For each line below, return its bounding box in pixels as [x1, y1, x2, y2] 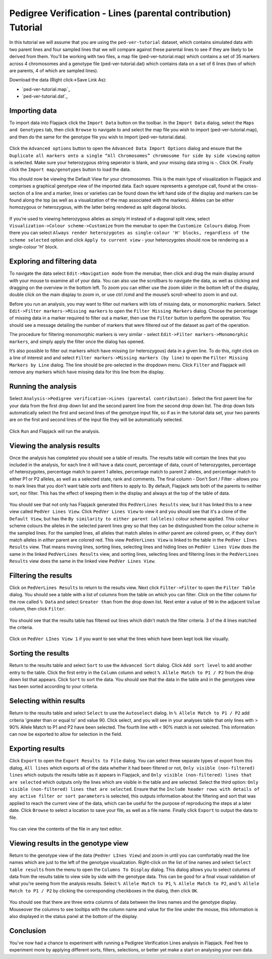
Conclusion [9, 926, 46, 935]
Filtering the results [9, 571, 73, 580]
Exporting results [9, 744, 65, 753]
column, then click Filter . [9, 606, 66, 612]
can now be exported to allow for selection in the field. [9, 731, 123, 737]
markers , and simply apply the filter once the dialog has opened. [9, 339, 145, 345]
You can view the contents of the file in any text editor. [9, 826, 123, 832]
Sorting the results [9, 649, 70, 658]
